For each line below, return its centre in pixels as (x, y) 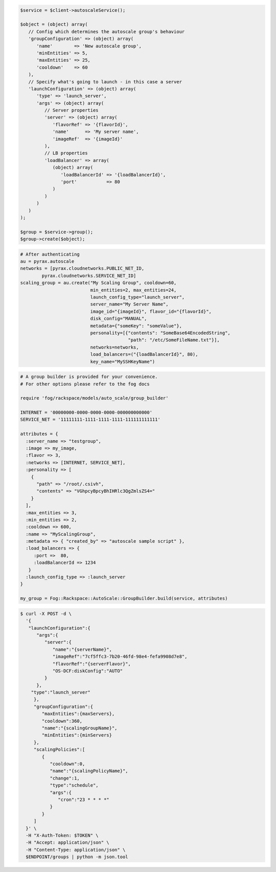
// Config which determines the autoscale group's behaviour (107, 31)
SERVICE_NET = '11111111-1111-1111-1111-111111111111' (90, 420)
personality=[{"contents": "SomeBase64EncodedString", (160, 333)
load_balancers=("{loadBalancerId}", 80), (144, 354)
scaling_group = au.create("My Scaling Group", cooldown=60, (98, 283)
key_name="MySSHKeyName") (123, 361)
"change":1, (65, 778)
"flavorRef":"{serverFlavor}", (92, 664)
